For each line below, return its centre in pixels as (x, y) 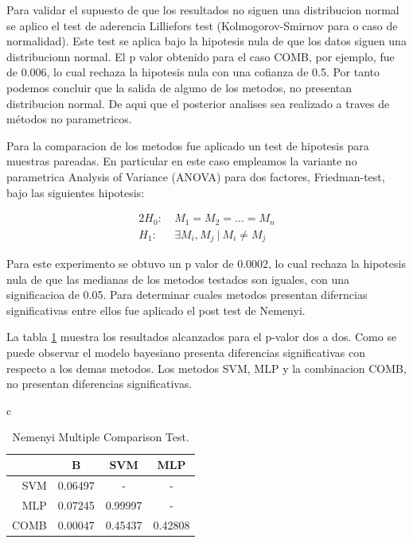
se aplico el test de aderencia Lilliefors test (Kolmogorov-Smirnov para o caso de (202, 25)
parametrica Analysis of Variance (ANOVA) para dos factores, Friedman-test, (196, 176)
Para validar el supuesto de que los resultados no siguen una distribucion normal (203, 10)
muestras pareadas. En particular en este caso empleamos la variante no (182, 161)
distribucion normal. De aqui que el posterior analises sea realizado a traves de (198, 103)
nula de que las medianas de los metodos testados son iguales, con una (178, 279)
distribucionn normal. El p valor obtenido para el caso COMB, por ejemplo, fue (201, 56)
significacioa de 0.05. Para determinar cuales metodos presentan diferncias (187, 295)
